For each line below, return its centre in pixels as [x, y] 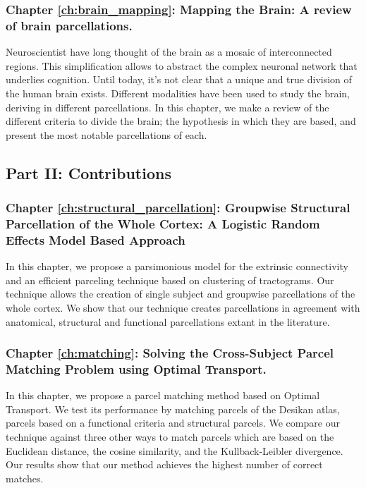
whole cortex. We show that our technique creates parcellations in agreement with [183, 307]
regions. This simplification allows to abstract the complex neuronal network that [182, 65]
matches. [25, 478]
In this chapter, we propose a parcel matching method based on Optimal [163, 395]
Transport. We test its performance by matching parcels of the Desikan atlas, [173, 409]
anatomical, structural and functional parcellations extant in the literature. [168, 321]
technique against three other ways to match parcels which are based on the [170, 437]
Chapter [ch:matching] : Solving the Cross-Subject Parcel [170, 353]
